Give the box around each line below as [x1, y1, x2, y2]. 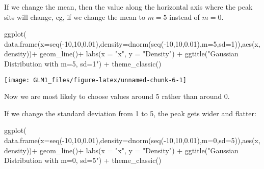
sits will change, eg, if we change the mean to [4, 11, 145, 22]
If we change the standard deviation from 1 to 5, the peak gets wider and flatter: [4, 108, 256, 118]
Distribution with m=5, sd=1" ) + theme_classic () [4, 58, 162, 69]
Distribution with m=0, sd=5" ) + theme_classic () [4, 155, 162, 165]
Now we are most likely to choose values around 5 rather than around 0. [4, 91, 230, 102]
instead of [169, 11, 200, 22]
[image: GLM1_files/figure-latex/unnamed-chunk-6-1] [4, 76, 187, 84]
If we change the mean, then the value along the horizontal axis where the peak [4, 2, 253, 12]
